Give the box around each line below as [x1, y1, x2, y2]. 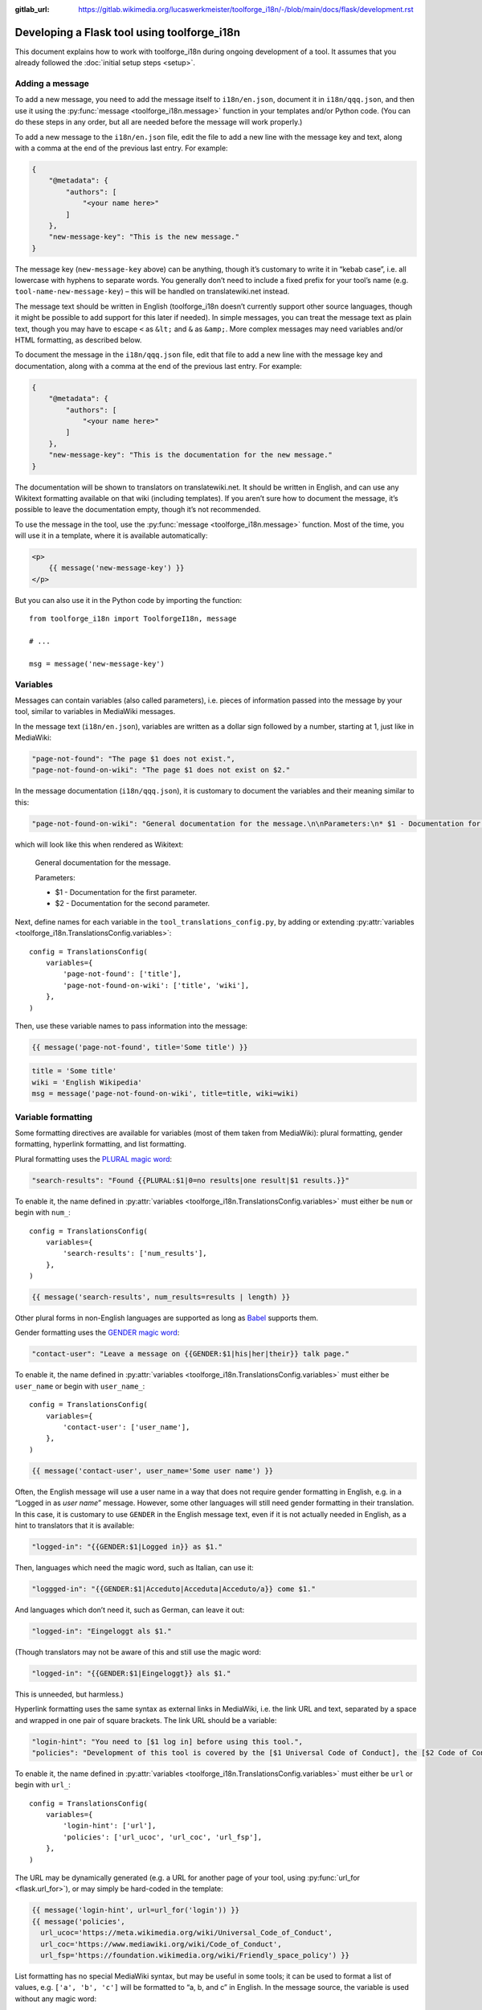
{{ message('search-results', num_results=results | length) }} [31, 1293, 291, 1302]
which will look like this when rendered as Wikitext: [14, 839, 184, 849]
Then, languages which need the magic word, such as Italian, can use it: [14, 1562, 255, 1572]
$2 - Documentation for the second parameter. [55, 899, 210, 909]
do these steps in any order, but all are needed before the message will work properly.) [14, 117, 303, 127]
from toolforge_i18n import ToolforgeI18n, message [29, 614, 237, 623]
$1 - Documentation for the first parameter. [55, 888, 197, 896]
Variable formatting [14, 1111, 92, 1122]
